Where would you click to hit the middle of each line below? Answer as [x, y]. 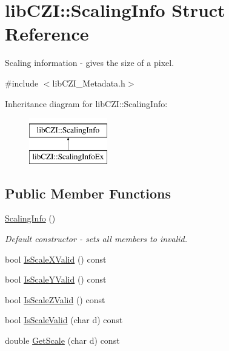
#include [22, 83]
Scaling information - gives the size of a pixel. [90, 63]
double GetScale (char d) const [62, 340]
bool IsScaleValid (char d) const [64, 320]
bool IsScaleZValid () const [55, 299]
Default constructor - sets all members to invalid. [96, 239]
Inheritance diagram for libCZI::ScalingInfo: [86, 103]
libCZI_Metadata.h [89, 83]
